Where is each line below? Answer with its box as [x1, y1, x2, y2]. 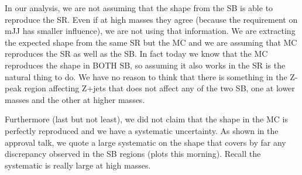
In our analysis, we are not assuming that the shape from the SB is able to [5, 2, 273, 13]
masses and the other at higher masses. [5, 93, 145, 105]
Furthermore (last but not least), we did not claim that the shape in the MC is [5, 113, 289, 125]
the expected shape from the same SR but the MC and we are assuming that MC [5, 36, 297, 48]
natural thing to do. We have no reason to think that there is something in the [5, 70, 287, 83]
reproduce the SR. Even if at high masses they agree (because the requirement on [5, 13, 298, 25]
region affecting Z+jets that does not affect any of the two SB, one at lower [24, 82, 295, 94]
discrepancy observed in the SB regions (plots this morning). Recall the [5, 147, 261, 160]
